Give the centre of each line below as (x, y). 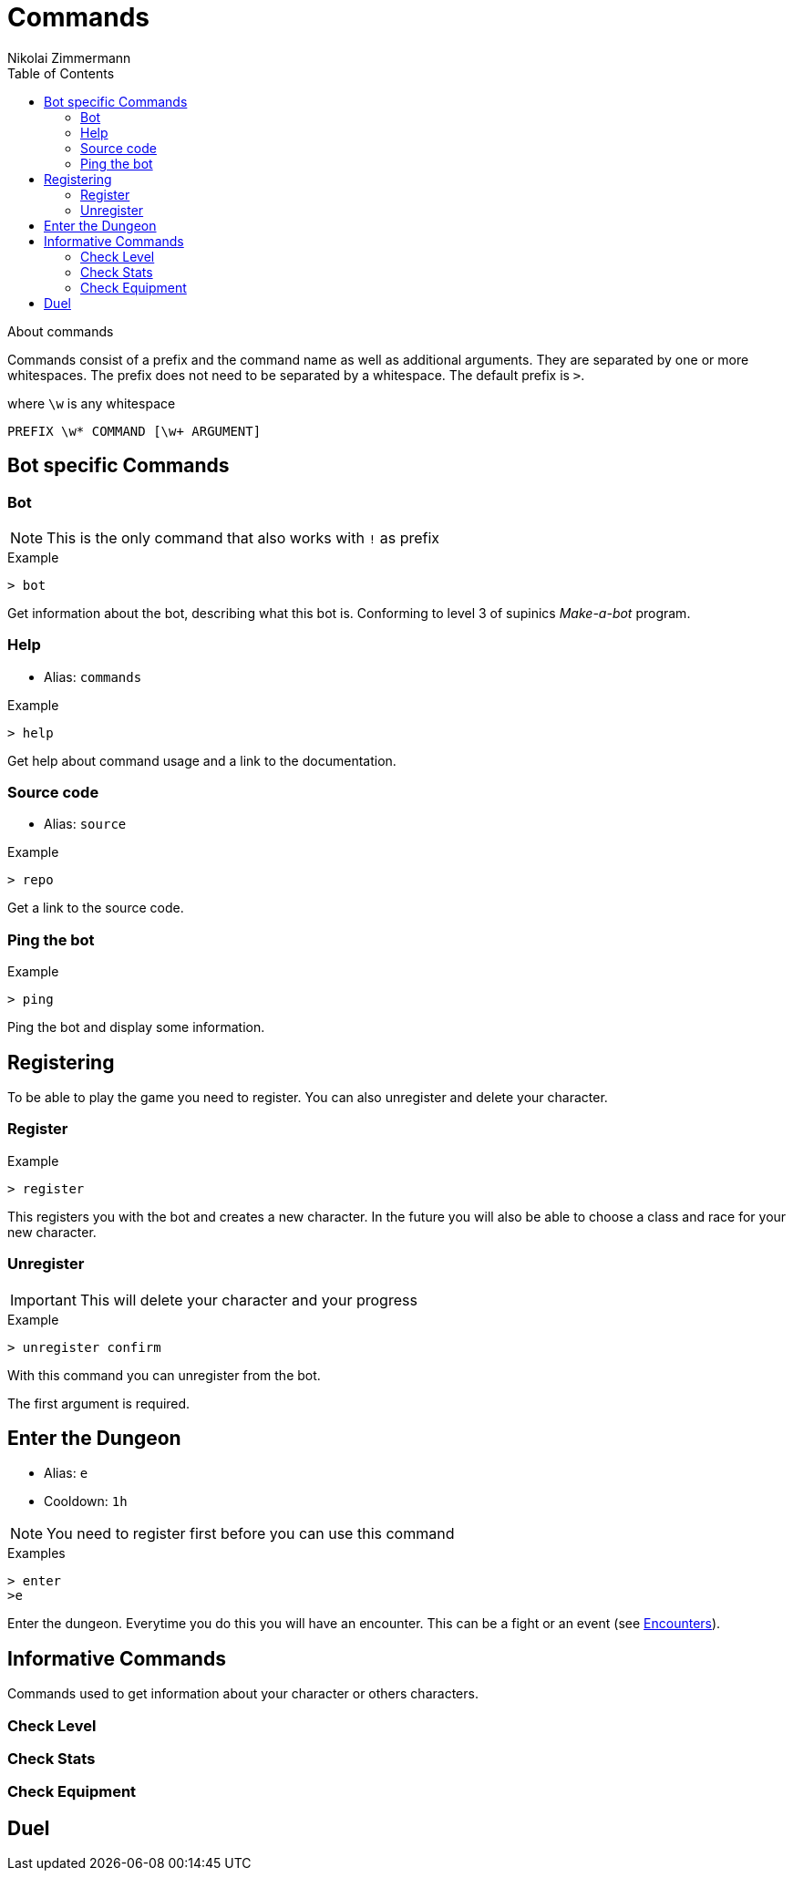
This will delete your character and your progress (248, 1300)
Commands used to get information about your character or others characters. (243, 1694)
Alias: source (85, 824)
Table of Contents (61, 73)
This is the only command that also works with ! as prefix (243, 537)
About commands (61, 331)
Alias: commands (93, 676)
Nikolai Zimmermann (69, 57)
